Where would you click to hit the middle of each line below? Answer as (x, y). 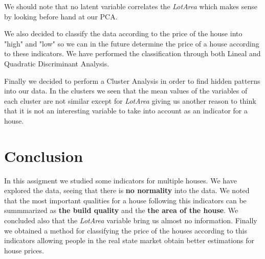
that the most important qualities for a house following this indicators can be (125, 200)
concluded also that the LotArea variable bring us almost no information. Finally (131, 220)
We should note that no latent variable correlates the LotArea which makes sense (131, 6)
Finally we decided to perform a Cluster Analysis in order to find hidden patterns (132, 80)
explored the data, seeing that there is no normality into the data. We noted (127, 190)
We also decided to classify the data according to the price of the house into (123, 33)
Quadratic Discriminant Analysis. (57, 63)
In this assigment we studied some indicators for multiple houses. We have (120, 180)
